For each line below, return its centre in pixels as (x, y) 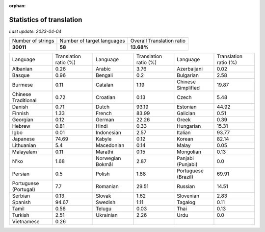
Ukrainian (107, 215)
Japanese (24, 139)
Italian (184, 133)
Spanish (22, 202)
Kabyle (104, 139)
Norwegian (108, 158)
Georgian (23, 120)
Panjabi (185, 158)
